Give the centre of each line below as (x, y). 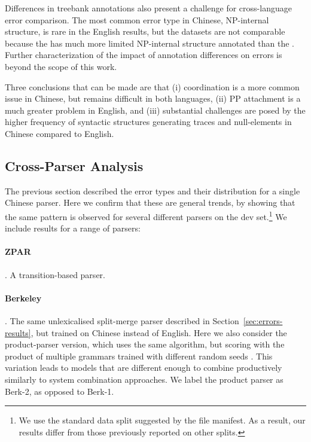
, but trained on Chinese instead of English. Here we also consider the (159, 332)
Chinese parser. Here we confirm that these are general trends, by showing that (150, 202)
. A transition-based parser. (55, 274)
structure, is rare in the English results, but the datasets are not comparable (145, 31)
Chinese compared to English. (60, 133)
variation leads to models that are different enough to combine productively (144, 368)
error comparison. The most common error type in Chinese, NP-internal (137, 19)
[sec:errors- (263, 320)
